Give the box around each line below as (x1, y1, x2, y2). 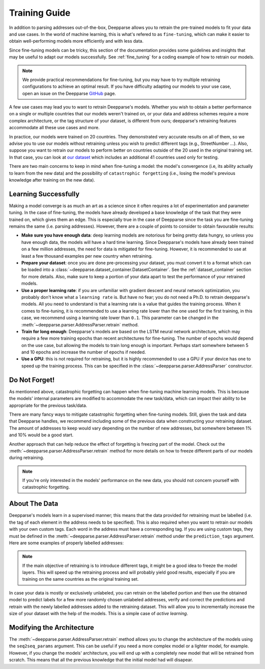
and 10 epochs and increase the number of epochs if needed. (21, 349, 146, 355)
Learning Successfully (9, 189, 79, 198)
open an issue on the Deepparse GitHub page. (22, 90, 116, 96)
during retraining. (9, 455, 44, 461)
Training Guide (9, 7, 71, 18)
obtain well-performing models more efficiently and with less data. (9, 38, 144, 44)
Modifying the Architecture (9, 623, 94, 632)
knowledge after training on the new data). (9, 177, 95, 183)
